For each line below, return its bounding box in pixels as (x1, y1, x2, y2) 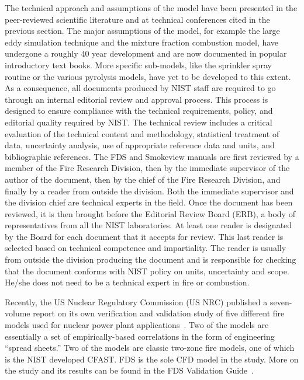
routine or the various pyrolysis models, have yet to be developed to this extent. (5, 70, 291, 82)
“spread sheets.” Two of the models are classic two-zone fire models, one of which (5, 341, 295, 354)
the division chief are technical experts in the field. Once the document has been (5, 196, 293, 208)
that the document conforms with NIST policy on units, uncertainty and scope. (5, 264, 289, 277)
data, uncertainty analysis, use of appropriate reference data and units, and (5, 139, 275, 151)
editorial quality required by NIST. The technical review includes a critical (5, 116, 272, 128)
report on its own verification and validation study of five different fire (33, 307, 285, 319)
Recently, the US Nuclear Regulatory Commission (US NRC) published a (5, 295, 268, 308)
